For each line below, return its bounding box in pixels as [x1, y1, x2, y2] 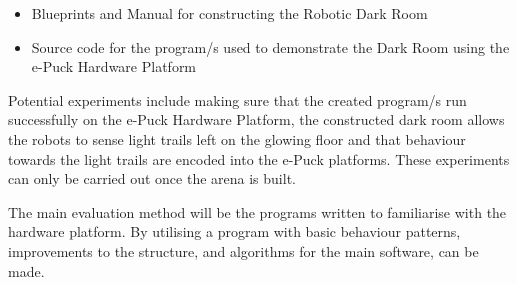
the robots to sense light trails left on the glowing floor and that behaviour [8, 128, 466, 149]
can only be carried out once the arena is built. [8, 168, 296, 189]
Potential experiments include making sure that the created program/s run [8, 89, 467, 110]
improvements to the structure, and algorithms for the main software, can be [8, 240, 479, 261]
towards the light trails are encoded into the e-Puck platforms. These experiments [8, 148, 510, 169]
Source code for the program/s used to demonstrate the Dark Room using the [31, 36, 510, 57]
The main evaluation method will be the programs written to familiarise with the [8, 201, 507, 222]
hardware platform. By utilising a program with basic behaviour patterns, [8, 221, 461, 242]
